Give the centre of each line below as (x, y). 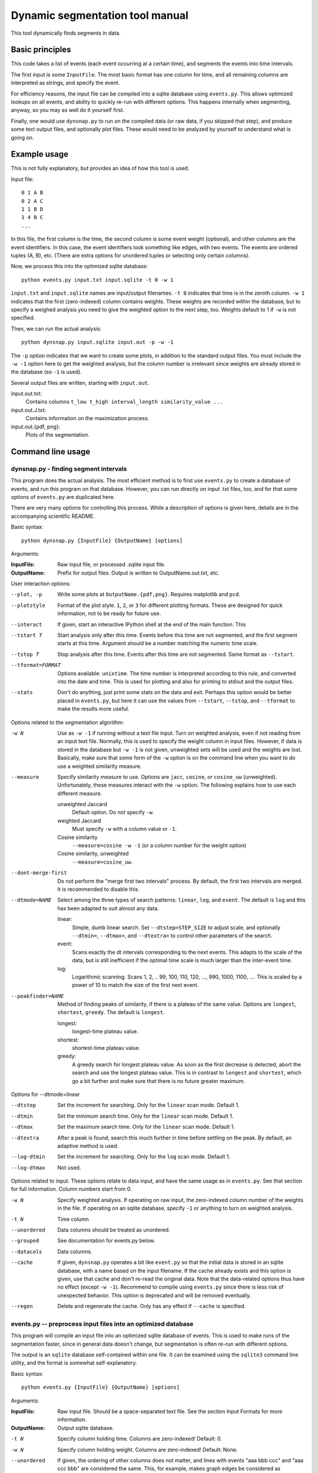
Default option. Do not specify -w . (113, 813)
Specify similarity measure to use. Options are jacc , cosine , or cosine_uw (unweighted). (167, 777)
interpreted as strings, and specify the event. (65, 83)
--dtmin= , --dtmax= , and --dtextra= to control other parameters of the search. (172, 935)
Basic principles (41, 50)
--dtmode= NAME (31, 900)
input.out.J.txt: (29, 410)
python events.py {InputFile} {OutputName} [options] (100, 1387)
